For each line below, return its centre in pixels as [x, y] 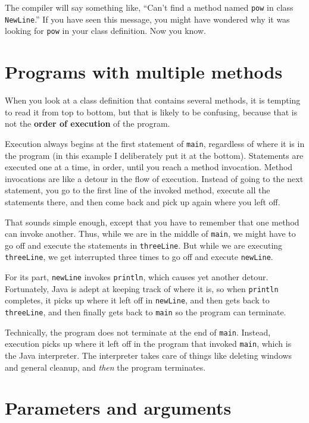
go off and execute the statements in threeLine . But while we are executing [144, 245]
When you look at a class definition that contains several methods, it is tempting [153, 100]
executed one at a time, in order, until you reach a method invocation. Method [149, 167]
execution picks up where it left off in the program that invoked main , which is [148, 344]
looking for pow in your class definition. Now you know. [105, 31]
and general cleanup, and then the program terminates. [105, 367]
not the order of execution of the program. [88, 123]
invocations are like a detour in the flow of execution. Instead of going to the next [154, 178]
